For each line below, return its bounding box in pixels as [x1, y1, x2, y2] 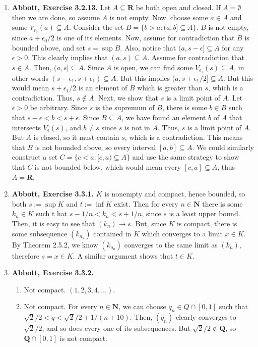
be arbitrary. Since [30, 102, 88, 113]
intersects [12, 122, 41, 132]
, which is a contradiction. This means [124, 132, 243, 142]
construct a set [12, 152, 58, 162]
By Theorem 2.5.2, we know [12, 239, 98, 250]
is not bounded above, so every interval [35, 141, 156, 152]
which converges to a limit [142, 228, 223, 238]
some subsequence [12, 228, 68, 238]
